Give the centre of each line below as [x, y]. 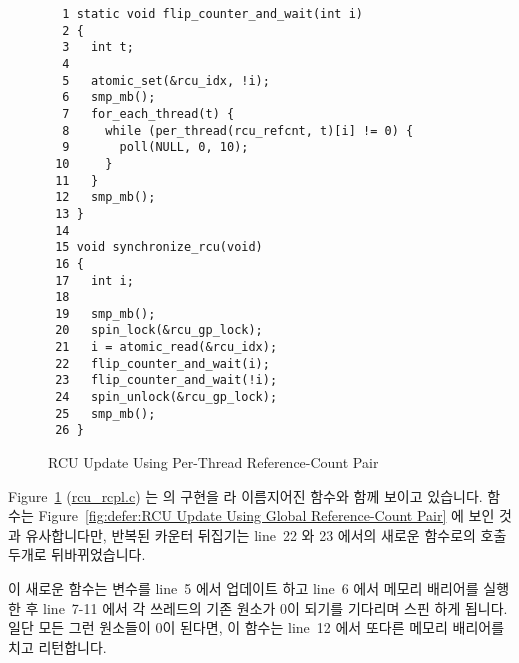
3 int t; [98, 47]
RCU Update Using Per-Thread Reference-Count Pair [213, 462]
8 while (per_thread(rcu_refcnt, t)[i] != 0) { [238, 130]
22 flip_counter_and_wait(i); [162, 363]
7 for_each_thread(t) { [148, 113]
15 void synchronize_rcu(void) [159, 247]
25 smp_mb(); [105, 413]
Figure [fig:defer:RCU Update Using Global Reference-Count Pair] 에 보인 [266, 515]
